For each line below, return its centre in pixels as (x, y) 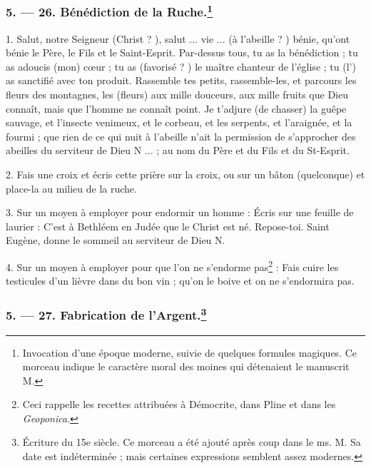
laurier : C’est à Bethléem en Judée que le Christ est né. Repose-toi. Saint (168, 226)
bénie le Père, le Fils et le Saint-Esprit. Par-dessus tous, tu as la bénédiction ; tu (182, 52)
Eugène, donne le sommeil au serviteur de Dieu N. (116, 240)
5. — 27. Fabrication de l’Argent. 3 (106, 314)
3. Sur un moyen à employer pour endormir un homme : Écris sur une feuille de (180, 212)
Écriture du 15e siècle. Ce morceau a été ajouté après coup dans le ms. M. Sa (192, 442)
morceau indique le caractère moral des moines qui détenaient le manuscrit (186, 366)
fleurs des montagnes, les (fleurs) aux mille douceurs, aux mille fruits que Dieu (177, 95)
